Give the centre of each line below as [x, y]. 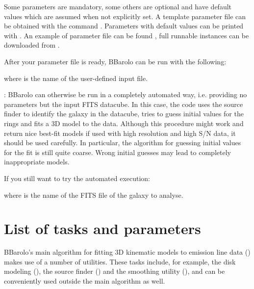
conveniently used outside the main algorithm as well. [85, 281]
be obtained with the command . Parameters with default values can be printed [124, 26]
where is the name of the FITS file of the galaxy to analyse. [94, 195]
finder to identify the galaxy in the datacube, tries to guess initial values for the [124, 114]
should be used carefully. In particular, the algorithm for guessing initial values [123, 143]
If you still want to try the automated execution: [77, 178]
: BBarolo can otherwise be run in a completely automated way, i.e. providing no [126, 94]
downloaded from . [32, 45]
